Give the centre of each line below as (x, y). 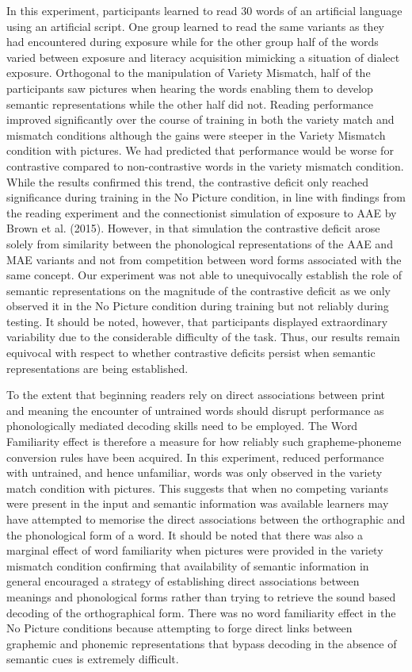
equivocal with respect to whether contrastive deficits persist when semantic (191, 353)
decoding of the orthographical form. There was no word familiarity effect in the (201, 612)
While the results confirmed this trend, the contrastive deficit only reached (188, 181)
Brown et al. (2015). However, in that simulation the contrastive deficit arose (193, 228)
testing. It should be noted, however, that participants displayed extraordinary (197, 321)
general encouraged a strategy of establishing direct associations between (183, 581)
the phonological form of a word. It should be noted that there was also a (185, 534)
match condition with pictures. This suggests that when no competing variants (197, 488)
